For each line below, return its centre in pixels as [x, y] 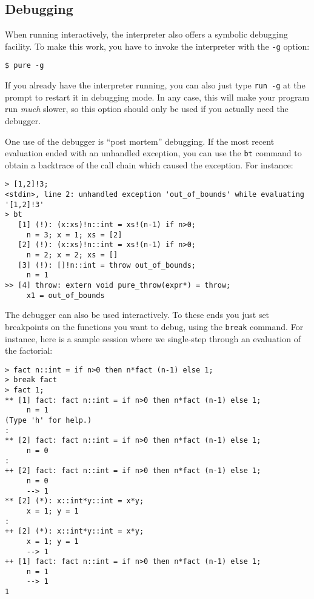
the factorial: [29, 350]
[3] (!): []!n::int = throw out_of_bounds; [107, 265]
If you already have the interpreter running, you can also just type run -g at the [155, 85]
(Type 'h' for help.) [48, 420]
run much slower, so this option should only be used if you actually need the [147, 109]
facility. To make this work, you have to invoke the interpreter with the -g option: [157, 46]
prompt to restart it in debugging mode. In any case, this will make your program [157, 97]
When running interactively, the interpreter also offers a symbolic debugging [146, 34]
